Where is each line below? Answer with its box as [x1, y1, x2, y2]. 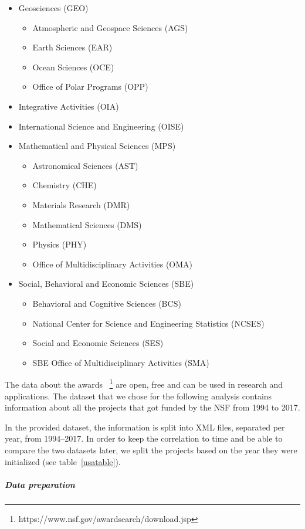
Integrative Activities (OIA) [18, 100, 119, 112]
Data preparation [5, 478, 75, 490]
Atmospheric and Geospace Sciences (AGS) [32, 21, 188, 33]
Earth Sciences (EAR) [32, 41, 113, 53]
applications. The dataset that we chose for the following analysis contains [5, 389, 272, 402]
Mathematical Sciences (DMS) [32, 218, 142, 230]
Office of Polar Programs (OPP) [32, 80, 148, 93]
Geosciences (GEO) [18, 2, 89, 13]
